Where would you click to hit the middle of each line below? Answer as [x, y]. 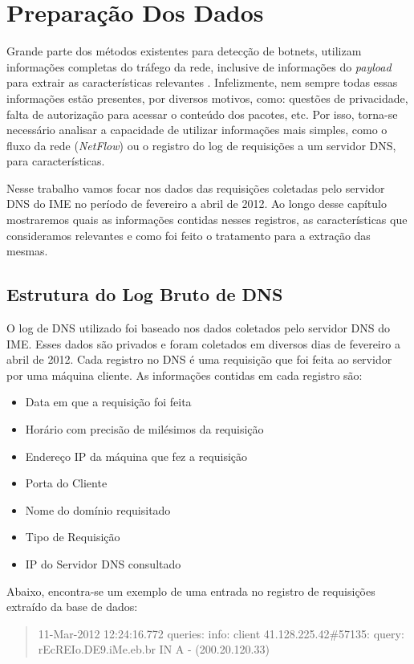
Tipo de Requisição [73, 537]
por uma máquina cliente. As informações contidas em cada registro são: [185, 375]
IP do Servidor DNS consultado [103, 563]
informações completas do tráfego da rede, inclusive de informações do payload [199, 66]
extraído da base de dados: [72, 607]
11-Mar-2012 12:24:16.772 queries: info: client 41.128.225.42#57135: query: [221, 633]
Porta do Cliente [66, 483]
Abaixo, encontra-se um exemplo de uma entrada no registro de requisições [191, 591]
